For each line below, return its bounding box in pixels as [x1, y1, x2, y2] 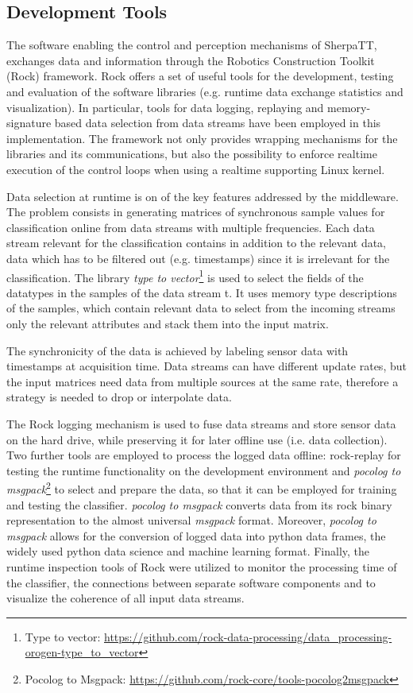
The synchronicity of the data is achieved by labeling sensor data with [6, 342, 349, 358]
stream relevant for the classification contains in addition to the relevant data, [6, 234, 387, 251]
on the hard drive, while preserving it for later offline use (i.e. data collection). [6, 431, 388, 447]
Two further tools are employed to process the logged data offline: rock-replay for [6, 447, 401, 463]
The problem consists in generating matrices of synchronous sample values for [6, 203, 385, 220]
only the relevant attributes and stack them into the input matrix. [6, 315, 329, 331]
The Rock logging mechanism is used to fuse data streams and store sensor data [6, 415, 396, 432]
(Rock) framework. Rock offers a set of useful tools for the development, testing [6, 68, 394, 84]
